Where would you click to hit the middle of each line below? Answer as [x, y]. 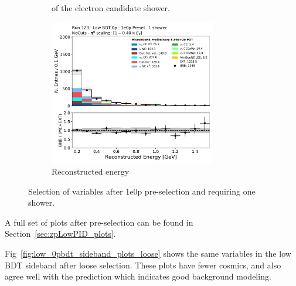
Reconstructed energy [91, 171]
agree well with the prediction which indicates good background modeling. [138, 276]
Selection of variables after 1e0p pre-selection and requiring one [142, 191]
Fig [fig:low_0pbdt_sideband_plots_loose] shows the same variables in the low [148, 253]
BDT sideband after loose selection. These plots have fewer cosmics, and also [143, 265]
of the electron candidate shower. [111, 8]
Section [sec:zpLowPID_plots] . [60, 234]
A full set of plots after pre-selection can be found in [99, 222]
